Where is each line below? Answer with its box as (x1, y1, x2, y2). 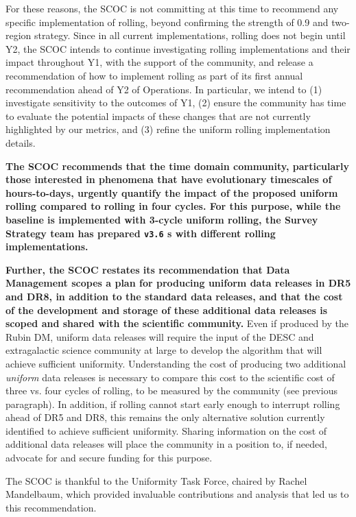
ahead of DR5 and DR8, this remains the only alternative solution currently (5, 410, 325, 424)
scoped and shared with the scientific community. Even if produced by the (5, 316, 348, 330)
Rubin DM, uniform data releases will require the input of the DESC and (5, 329, 314, 344)
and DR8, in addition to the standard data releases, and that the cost (5, 289, 343, 303)
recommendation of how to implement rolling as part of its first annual (5, 68, 303, 82)
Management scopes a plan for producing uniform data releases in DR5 (5, 276, 351, 290)
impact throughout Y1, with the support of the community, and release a (5, 55, 313, 69)
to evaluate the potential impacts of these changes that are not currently (5, 108, 311, 123)
